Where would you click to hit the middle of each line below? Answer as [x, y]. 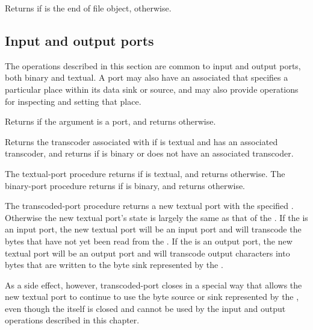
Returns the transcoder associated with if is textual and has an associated [141, 141]
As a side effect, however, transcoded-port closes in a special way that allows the [153, 285]
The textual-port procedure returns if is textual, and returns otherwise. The [145, 173]
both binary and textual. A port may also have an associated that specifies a [147, 77]
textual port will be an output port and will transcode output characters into [147, 253]
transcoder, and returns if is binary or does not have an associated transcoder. [149, 153]
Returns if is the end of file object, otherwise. [88, 8]
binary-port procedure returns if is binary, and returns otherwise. [125, 185]
